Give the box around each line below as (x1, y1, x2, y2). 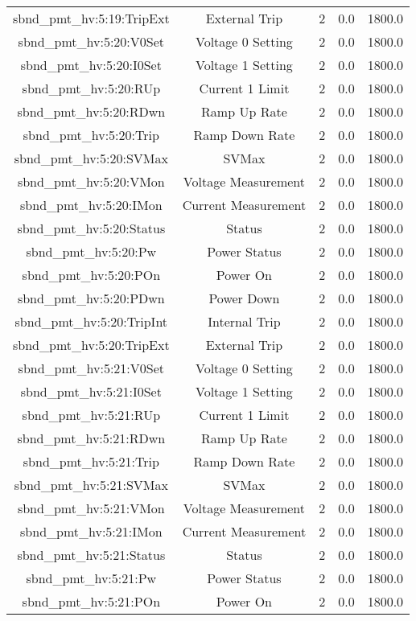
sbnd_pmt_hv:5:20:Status (17, 219, 166, 237)
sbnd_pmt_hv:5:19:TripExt (13, 9, 170, 27)
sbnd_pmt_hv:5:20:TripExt (13, 335, 170, 354)
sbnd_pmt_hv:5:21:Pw (26, 569, 157, 587)
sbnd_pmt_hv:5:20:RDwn (17, 102, 166, 121)
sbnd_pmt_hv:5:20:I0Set (20, 56, 162, 74)
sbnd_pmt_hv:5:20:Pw (26, 242, 157, 261)
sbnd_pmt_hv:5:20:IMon (20, 195, 163, 214)
